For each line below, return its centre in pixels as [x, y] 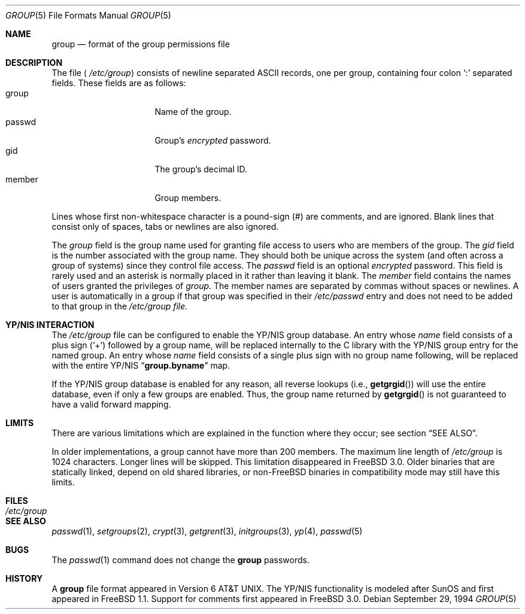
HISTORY [24, 578]
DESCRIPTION [34, 63]
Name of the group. [193, 112]
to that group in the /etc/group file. [120, 306]
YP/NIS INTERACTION [50, 325]
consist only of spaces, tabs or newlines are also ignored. [165, 227]
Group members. [188, 198]
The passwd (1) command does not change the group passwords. [180, 560]
